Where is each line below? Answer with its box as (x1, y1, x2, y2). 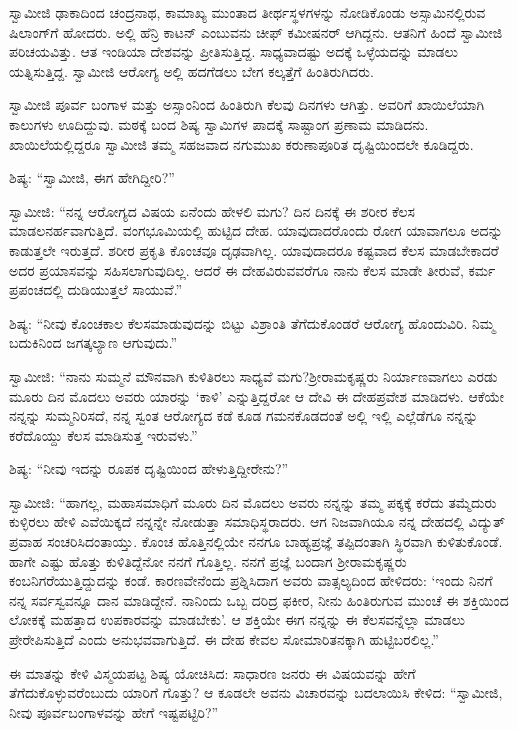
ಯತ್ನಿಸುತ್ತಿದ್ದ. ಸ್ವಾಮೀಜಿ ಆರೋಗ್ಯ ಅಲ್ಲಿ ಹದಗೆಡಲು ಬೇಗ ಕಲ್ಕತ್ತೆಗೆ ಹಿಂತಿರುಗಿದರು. (9, 60, 374, 81)
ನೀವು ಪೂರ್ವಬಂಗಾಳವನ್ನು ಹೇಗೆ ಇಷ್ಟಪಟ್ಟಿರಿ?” (9, 701, 219, 722)
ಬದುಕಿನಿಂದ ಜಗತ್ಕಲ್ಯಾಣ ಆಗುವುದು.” (9, 332, 178, 353)
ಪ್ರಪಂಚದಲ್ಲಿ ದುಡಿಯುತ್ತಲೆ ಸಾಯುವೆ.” (9, 279, 183, 300)
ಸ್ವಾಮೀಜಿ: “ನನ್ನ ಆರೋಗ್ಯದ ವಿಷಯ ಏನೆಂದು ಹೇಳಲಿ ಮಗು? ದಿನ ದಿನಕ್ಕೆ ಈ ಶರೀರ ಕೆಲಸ (9, 200, 415, 221)
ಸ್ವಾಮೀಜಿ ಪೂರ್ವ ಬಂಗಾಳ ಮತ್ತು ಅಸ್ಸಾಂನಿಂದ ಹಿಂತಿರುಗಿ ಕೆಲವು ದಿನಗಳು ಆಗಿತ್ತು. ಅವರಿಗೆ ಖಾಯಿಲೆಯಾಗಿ (9, 94, 485, 115)
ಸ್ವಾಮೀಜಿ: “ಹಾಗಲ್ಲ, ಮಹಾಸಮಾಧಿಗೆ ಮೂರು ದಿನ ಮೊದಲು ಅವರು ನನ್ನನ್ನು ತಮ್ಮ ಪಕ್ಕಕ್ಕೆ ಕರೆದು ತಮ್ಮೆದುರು (9, 491, 497, 512)
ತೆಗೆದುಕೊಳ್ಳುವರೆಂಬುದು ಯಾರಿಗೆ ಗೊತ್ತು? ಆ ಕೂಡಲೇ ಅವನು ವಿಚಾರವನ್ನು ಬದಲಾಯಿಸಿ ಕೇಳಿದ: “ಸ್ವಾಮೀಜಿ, (9, 682, 503, 703)
